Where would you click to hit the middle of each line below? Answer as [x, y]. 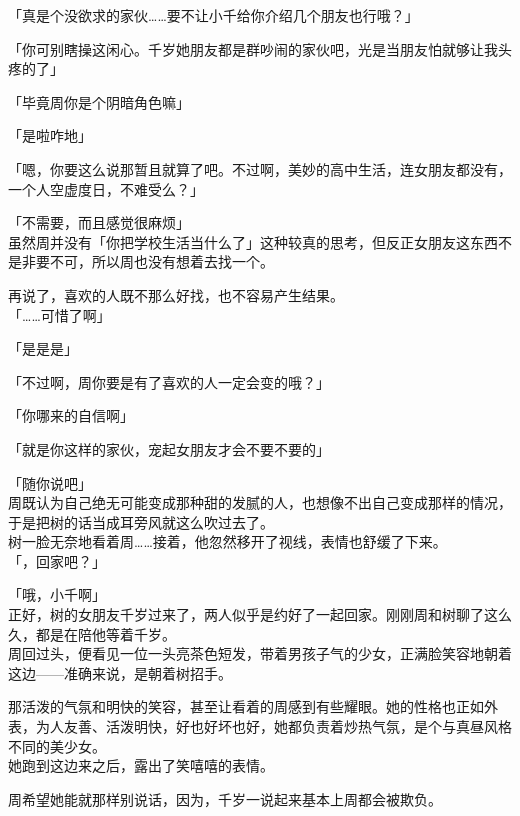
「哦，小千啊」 [57, 594]
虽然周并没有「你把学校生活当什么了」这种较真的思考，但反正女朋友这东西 [253, 241]
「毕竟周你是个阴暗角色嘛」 [99, 101]
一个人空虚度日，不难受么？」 [106, 188]
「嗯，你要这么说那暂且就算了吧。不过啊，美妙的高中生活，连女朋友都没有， [260, 168]
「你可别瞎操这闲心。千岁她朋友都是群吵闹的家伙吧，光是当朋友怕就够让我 [253, 48]
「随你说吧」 [50, 482]
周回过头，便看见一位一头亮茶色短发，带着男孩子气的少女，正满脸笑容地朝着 [260, 653]
